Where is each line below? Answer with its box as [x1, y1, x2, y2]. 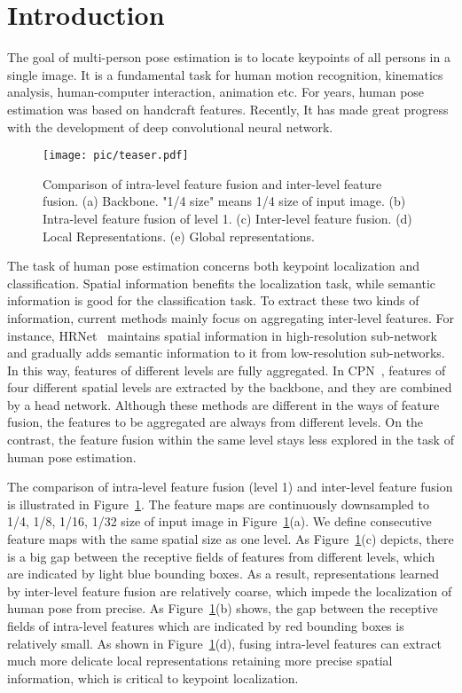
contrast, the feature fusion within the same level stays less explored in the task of [7, 430, 454, 449]
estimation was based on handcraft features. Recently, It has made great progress [7, 99, 449, 118]
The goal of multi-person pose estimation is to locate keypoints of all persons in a [7, 48, 450, 67]
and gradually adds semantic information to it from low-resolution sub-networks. [7, 343, 445, 362]
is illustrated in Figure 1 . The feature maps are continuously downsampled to [7, 494, 429, 513]
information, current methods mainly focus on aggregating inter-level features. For [7, 308, 454, 327]
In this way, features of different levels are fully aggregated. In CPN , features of [7, 360, 446, 379]
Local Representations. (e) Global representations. [43, 226, 315, 245]
